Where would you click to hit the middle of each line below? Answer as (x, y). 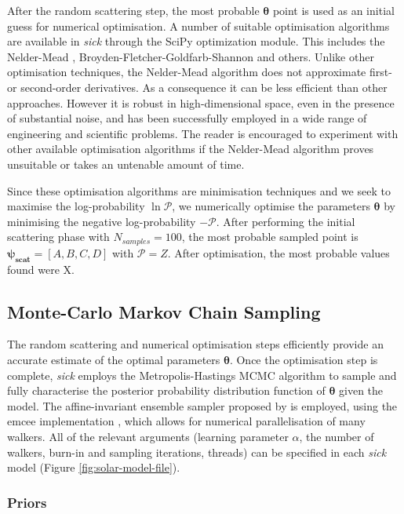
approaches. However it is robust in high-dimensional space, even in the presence (201, 102)
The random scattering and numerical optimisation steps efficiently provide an (195, 344)
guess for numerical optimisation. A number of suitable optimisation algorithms (198, 26)
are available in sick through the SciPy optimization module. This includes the (196, 41)
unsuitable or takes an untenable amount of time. (126, 164)
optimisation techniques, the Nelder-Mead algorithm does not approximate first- (200, 72)
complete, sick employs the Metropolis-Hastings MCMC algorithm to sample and (202, 375)
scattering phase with (58, 237)
